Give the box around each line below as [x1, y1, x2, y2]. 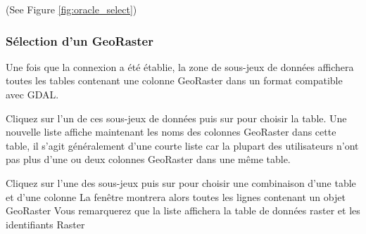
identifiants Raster [6, 216, 85, 231]
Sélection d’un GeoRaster [6, 32, 153, 49]
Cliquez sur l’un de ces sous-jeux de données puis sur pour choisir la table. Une [6, 110, 347, 125]
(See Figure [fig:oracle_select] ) [6, 2, 137, 16]
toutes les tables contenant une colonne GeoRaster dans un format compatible [6, 73, 343, 88]
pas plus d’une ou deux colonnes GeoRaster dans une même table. [6, 152, 291, 167]
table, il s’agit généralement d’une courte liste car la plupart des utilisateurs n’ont [6, 138, 359, 152]
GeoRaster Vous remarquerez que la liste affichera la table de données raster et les [6, 203, 360, 218]
